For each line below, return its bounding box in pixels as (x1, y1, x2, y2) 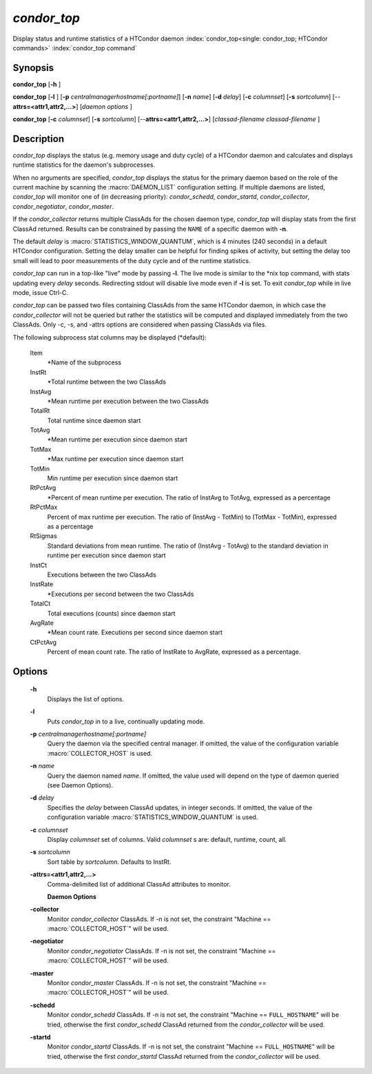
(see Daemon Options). (47, 781, 114, 789)
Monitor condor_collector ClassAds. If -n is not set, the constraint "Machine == (47, 915, 271, 923)
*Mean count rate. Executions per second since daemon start (47, 628, 223, 637)
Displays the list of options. (47, 694, 124, 703)
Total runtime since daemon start (47, 416, 141, 424)
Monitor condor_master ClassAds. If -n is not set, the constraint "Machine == (47, 979, 267, 987)
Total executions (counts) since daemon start (47, 609, 176, 617)
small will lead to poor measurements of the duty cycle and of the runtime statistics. (12, 256, 251, 265)
